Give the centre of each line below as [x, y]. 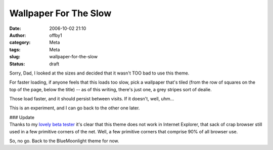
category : [20, 43]
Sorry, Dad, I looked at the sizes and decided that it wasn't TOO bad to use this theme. [99, 73]
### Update [22, 117]
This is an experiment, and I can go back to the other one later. [75, 108]
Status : [17, 64]
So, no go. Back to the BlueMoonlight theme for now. [64, 141]
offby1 [56, 35]
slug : [15, 57]
